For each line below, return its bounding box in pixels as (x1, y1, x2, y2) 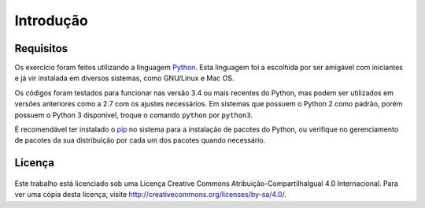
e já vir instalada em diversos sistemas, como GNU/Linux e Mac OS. (14, 73, 235, 83)
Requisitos (14, 42, 68, 55)
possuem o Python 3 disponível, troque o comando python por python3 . (14, 110, 253, 120)
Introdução (14, 12, 88, 29)
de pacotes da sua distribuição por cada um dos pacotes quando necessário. (14, 136, 266, 145)
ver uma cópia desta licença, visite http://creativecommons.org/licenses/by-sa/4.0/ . (14, 190, 287, 199)
